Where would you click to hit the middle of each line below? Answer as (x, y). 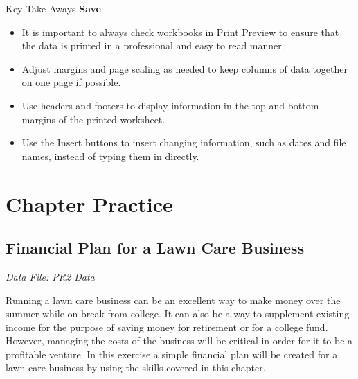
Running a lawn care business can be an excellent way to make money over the (173, 300)
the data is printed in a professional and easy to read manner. (153, 45)
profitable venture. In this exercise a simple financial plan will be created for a (172, 354)
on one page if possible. (71, 82)
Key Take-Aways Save (53, 8)
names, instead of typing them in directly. (110, 156)
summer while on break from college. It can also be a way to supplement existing (178, 314)
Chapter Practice (89, 203)
